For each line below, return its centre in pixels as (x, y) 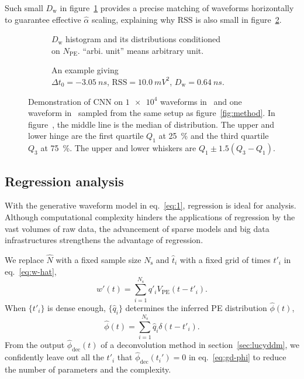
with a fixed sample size (99, 259)
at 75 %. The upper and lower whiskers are (118, 148)
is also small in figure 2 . (239, 19)
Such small (24, 8)
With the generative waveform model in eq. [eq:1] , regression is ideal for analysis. (151, 205)
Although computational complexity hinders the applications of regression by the (150, 216)
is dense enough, (77, 307)
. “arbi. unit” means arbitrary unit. (141, 50)
